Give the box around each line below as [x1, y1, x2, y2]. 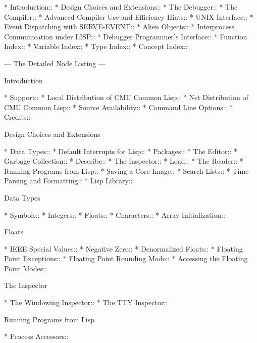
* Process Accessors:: [4, 331, 69, 341]
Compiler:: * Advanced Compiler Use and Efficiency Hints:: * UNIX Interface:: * [4, 11, 253, 22]
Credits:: [4, 112, 31, 122]
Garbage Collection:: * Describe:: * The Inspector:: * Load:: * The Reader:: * [4, 156, 243, 166]
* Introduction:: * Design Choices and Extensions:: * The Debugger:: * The [4, 2, 238, 12]
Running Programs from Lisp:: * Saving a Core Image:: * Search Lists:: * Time [4, 165, 249, 176]
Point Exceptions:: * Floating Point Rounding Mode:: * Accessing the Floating [4, 253, 248, 264]
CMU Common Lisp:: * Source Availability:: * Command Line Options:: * [4, 102, 233, 112]
